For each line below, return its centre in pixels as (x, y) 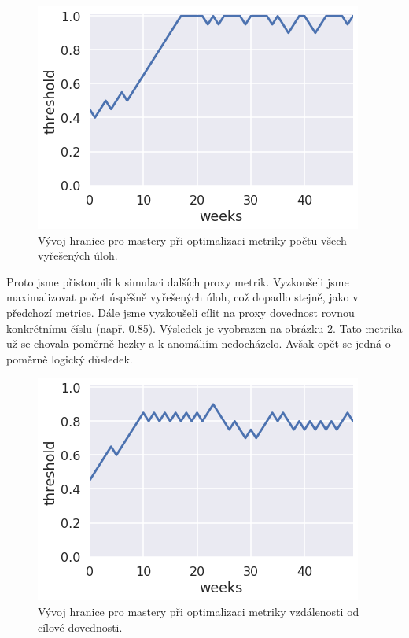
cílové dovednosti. (80, 627)
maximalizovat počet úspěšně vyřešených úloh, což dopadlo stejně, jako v (182, 297)
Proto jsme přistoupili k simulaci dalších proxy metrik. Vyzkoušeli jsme (178, 281)
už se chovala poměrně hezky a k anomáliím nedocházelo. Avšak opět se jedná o (199, 343)
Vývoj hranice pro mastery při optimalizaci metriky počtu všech (192, 240)
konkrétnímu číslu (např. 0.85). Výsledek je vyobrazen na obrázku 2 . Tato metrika (204, 328)
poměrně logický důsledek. (70, 358)
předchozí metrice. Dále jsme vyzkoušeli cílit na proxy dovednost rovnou (181, 312)
